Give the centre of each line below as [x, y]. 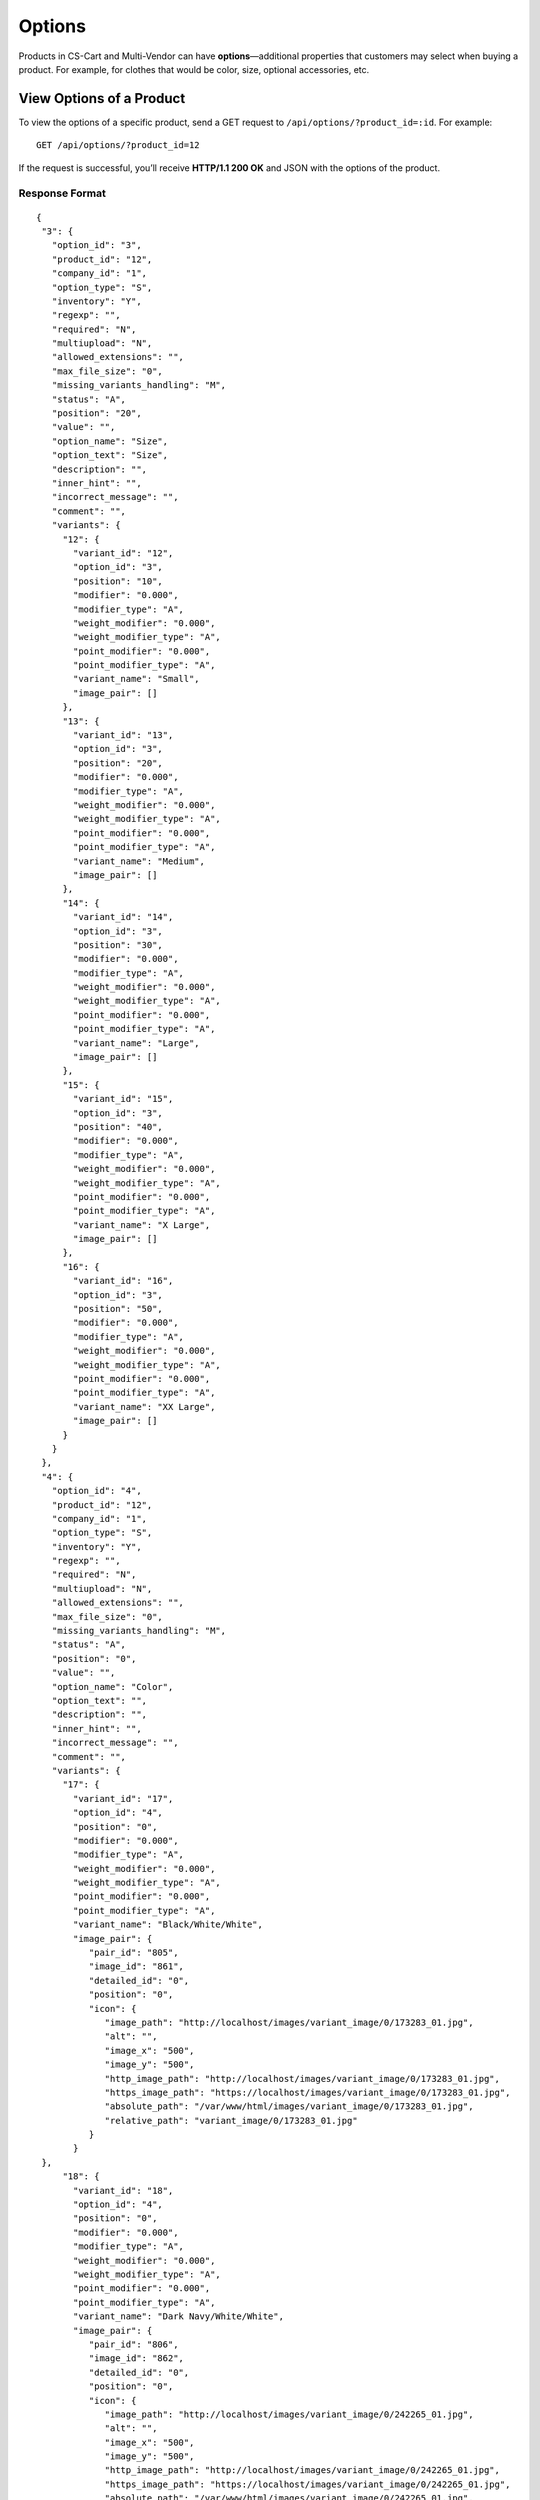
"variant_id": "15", [123, 1099]
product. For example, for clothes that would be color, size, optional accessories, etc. [194, 69]
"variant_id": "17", [123, 1798]
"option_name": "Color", [112, 1686]
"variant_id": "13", [123, 735]
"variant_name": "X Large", [142, 1224]
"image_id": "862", [136, 2358]
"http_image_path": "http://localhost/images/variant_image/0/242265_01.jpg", [302, 2470]
